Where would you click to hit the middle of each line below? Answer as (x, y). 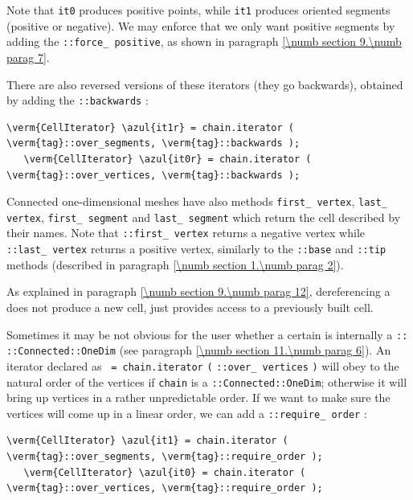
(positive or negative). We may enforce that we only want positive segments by (201, 25)
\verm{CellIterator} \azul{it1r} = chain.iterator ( (150, 127)
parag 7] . (28, 57)
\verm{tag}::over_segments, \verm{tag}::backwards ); (153, 143)
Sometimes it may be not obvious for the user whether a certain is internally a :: (207, 334)
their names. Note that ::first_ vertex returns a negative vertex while (186, 233)
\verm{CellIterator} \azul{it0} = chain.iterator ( (165, 472)
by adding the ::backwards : (78, 100)
